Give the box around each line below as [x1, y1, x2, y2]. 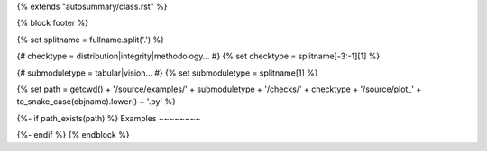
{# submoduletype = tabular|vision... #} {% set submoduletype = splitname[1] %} [16, 67, 319, 78]
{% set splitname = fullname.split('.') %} [16, 34, 164, 45]
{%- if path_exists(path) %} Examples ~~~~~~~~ [16, 112, 201, 123]
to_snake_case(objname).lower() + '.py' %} [16, 96, 176, 107]
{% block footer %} [16, 18, 89, 29]
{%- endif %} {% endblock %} [16, 129, 130, 140]
